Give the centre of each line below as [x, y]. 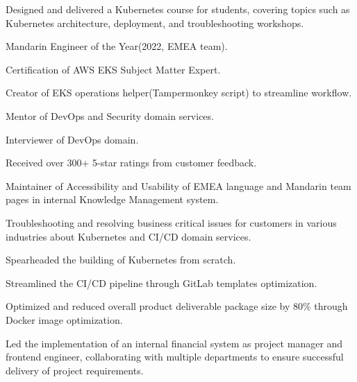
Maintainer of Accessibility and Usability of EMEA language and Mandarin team [178, 185]
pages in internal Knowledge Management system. [112, 199]
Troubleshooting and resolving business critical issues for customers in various [171, 222]
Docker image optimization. [64, 319]
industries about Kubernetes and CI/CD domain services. [128, 236]
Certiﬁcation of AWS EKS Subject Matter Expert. [113, 69]
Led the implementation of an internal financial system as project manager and [174, 343]
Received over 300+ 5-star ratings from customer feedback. [131, 163]
